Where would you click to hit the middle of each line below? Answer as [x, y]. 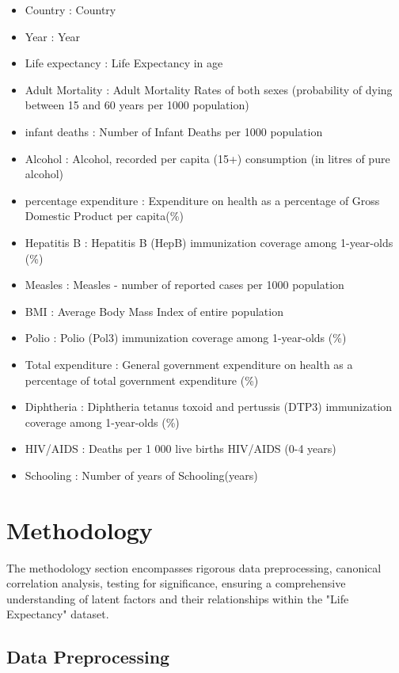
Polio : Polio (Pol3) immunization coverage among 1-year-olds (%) [186, 338]
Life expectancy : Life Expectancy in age [124, 63]
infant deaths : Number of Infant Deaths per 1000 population [174, 131]
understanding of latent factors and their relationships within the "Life [178, 598]
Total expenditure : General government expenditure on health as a [189, 364]
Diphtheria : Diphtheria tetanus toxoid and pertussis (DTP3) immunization [209, 407]
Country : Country [70, 10]
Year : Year [53, 36]
